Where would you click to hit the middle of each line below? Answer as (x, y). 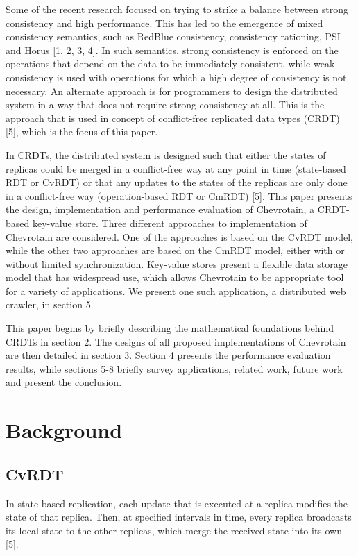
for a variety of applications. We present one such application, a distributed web (176, 290)
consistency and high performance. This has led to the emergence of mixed (164, 23)
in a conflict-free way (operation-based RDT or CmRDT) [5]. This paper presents (179, 195)
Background (64, 430)
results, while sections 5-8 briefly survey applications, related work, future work (174, 368)
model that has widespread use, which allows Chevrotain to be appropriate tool (175, 277)
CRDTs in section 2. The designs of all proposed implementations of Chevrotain (176, 341)
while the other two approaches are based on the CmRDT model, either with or (175, 250)
